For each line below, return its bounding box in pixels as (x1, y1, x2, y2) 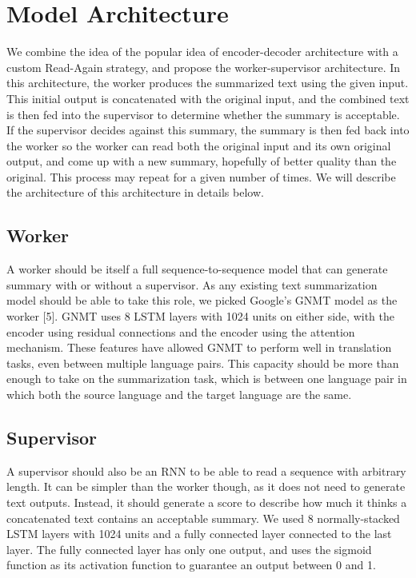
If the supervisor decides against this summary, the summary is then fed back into (6, 122, 410, 138)
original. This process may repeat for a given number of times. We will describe (6, 168, 396, 185)
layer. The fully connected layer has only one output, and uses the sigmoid (6, 540, 372, 557)
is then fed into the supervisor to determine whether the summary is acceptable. (6, 106, 400, 122)
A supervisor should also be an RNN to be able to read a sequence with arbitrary (6, 462, 406, 479)
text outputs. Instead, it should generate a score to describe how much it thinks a (6, 494, 407, 510)
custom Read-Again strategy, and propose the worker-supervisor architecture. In (6, 58, 401, 75)
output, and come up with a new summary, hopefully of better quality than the (6, 153, 397, 169)
